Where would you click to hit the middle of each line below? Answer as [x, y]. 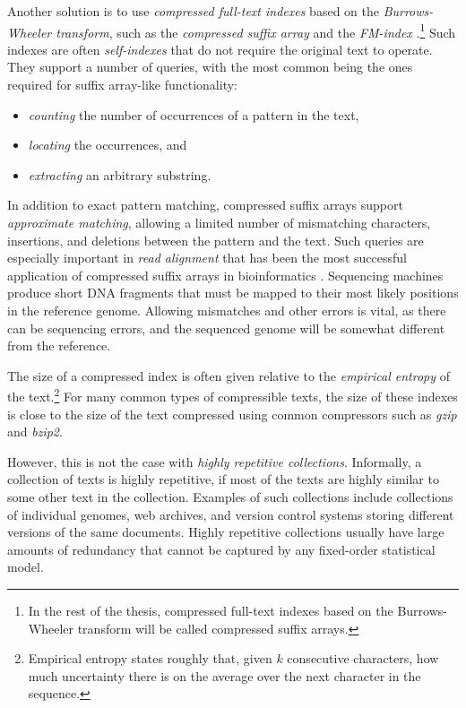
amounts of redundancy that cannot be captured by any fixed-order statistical [221, 549]
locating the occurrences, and [108, 145]
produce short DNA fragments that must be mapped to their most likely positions [233, 293]
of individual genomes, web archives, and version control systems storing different [231, 514]
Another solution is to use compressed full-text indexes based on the [193, 11]
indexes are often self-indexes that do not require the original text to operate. [220, 49]
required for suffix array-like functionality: [122, 85]
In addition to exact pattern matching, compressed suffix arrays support [205, 205]
